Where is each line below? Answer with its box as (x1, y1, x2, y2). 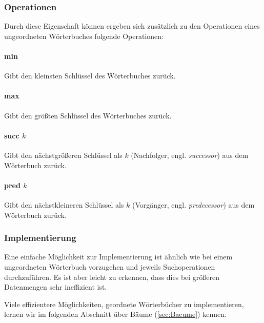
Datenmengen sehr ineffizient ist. (4, 281, 107, 292)
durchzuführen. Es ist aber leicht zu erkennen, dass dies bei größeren (4, 271, 220, 282)
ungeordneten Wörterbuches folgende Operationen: (4, 30, 164, 41)
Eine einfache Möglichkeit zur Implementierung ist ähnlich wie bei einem (4, 251, 233, 262)
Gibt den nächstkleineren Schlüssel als (4, 199, 124, 210)
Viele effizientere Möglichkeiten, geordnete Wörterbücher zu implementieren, (4, 298, 244, 309)
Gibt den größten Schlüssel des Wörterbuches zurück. (4, 110, 172, 120)
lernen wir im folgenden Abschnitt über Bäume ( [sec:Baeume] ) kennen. (4, 309, 227, 319)
